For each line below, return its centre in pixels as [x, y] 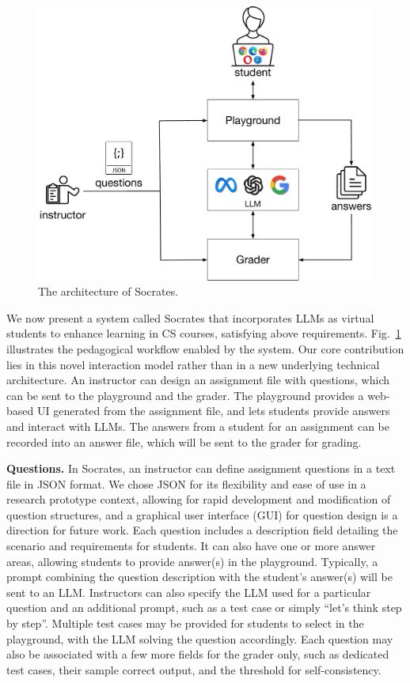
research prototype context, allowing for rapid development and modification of [199, 499]
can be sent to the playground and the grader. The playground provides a [185, 395]
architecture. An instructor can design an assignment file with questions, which [198, 380]
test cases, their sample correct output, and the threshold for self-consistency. [194, 669]
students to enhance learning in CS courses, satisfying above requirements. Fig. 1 [204, 333]
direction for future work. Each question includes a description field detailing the [202, 530]
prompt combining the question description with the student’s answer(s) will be [199, 577]
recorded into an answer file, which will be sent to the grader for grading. [184, 441]
